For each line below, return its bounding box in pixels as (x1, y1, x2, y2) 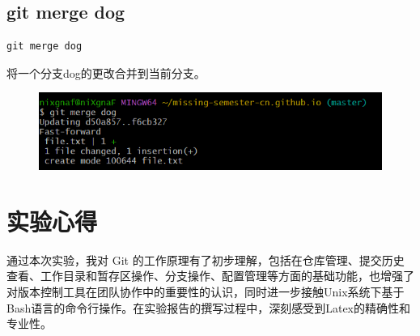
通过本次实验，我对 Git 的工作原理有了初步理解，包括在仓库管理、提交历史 (6, 251, 405, 268)
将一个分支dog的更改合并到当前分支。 (6, 64, 206, 81)
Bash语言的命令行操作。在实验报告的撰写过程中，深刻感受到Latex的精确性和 (6, 299, 411, 316)
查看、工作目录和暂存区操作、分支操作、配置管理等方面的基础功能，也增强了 (6, 267, 414, 284)
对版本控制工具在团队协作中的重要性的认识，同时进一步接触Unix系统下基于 (6, 283, 405, 300)
